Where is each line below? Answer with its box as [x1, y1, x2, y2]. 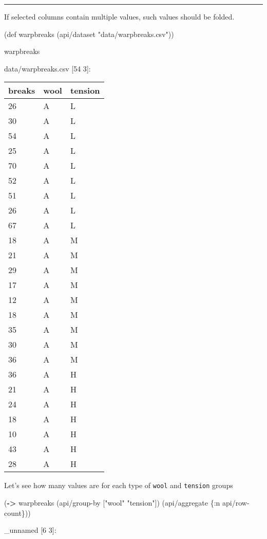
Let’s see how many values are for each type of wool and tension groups [4, 480, 233, 491]
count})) [4, 507, 31, 518]
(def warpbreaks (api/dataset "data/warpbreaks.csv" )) [4, 28, 174, 39]
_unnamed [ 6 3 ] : [4, 525, 56, 535]
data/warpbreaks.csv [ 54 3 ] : [4, 63, 91, 74]
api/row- [222, 497, 250, 508]
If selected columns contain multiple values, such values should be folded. [4, 11, 235, 22]
